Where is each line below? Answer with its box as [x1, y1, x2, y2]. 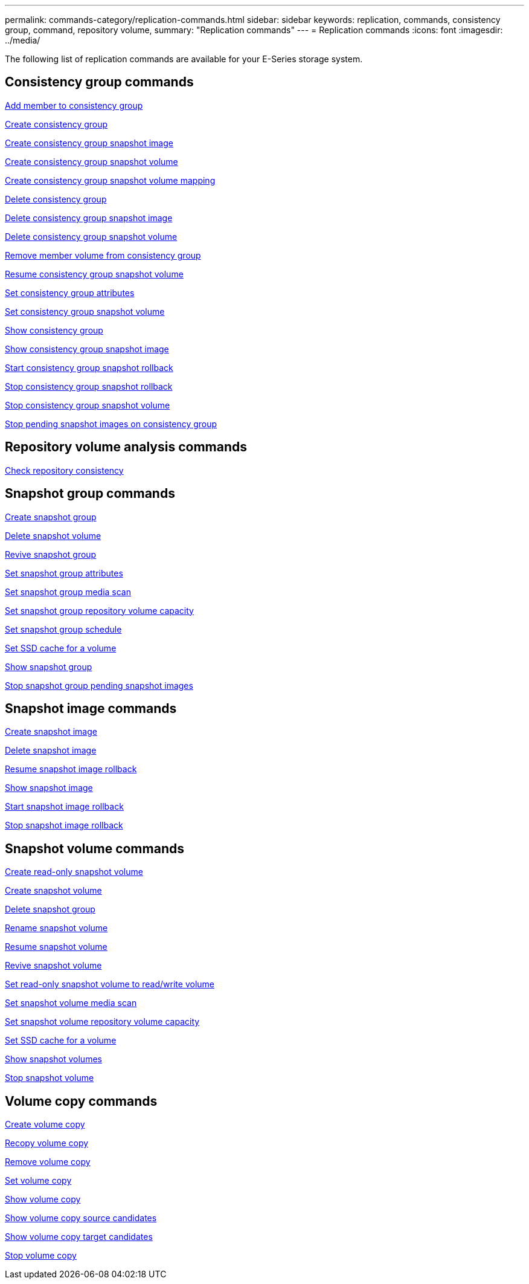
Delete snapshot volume [5, 530, 101, 541]
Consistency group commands [5, 74, 194, 90]
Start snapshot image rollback [5, 801, 124, 812]
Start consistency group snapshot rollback [5, 362, 173, 373]
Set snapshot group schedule [5, 624, 122, 634]
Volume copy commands [5, 1093, 158, 1109]
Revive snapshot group [5, 549, 97, 560]
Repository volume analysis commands [5, 439, 247, 455]
